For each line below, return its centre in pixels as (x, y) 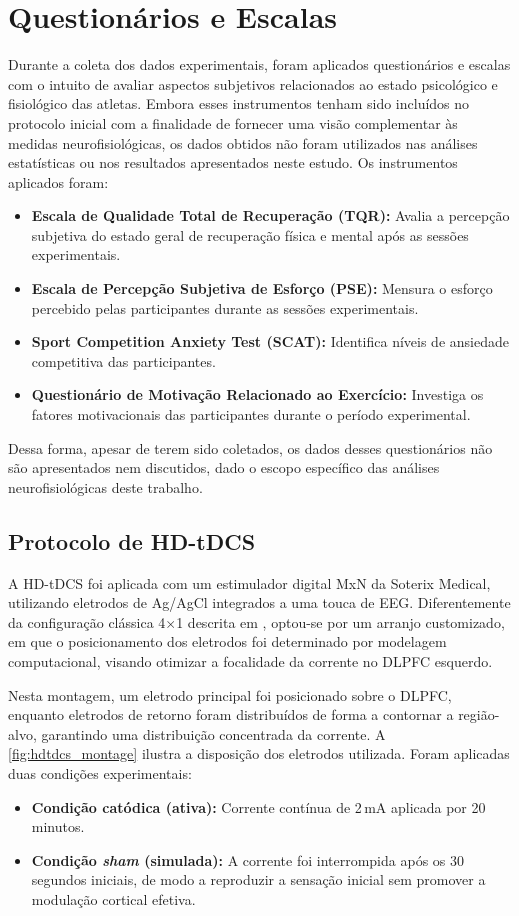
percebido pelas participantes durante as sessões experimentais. (225, 307)
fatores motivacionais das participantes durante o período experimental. (251, 414)
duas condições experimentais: (100, 772)
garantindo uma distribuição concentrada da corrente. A (213, 733)
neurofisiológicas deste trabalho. (105, 486)
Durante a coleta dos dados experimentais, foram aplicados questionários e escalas (259, 64)
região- (479, 714)
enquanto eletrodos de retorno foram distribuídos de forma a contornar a (231, 714)
